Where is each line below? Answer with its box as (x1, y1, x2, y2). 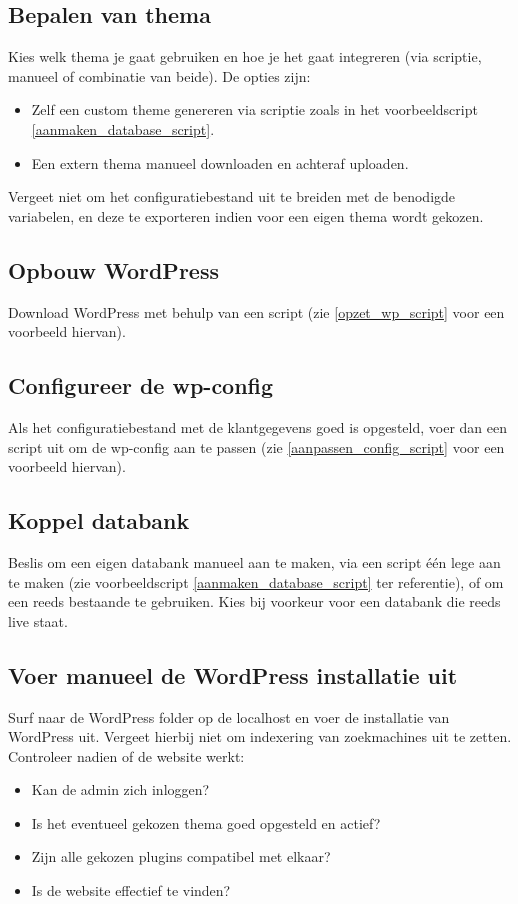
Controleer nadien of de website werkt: (8, 745, 245, 766)
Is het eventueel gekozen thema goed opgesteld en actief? (31, 812, 381, 833)
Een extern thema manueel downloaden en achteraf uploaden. (31, 152, 409, 173)
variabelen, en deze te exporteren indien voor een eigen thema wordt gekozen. (8, 205, 484, 226)
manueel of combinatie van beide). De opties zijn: (8, 65, 311, 86)
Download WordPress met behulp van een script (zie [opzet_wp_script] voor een (8, 301, 505, 322)
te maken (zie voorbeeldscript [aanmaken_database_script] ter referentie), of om (8, 571, 504, 592)
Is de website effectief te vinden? (31, 880, 231, 901)
